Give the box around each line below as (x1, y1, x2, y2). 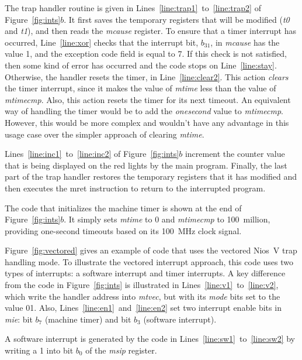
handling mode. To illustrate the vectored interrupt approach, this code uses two (5, 255, 294, 268)
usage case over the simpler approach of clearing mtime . (5, 128, 204, 140)
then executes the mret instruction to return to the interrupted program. (5, 181, 266, 194)
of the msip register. (85, 344, 157, 356)
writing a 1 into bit (5, 344, 74, 356)
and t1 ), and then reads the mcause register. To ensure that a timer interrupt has (5, 25, 296, 37)
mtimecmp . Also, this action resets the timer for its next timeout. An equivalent (5, 93, 291, 105)
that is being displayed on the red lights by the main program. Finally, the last (5, 159, 287, 171)
